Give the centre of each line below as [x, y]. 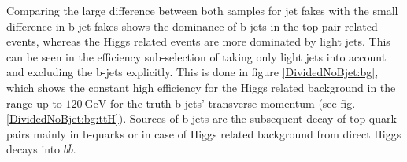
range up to [34, 103]
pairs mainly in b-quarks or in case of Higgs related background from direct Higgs [204, 133]
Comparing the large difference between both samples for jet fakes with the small [202, 10]
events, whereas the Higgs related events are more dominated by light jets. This [198, 41]
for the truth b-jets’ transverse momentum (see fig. [233, 103]
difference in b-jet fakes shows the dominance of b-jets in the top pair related [192, 26]
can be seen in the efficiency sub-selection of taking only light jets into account [196, 56]
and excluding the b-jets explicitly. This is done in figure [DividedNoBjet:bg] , [192, 72]
